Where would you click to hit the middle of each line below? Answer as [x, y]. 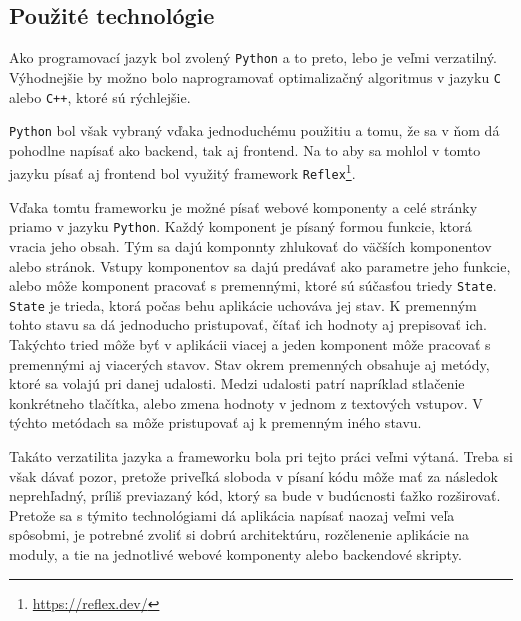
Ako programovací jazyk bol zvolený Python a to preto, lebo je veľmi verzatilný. [253, 57]
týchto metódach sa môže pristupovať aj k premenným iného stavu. [215, 422]
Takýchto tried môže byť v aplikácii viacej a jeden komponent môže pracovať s [250, 344]
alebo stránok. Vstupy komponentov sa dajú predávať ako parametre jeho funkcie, [260, 265]
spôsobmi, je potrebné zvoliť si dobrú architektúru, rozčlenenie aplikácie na [239, 534]
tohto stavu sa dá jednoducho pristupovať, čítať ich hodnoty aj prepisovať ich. [248, 324]
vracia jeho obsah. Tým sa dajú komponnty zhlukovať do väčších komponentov [250, 245]
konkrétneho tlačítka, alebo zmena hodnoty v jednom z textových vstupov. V [246, 402]
